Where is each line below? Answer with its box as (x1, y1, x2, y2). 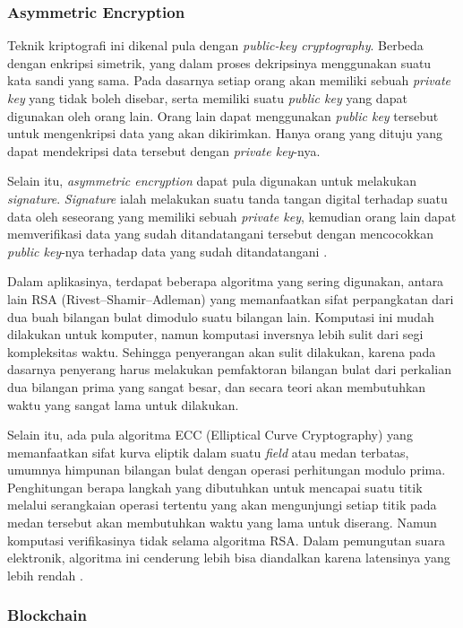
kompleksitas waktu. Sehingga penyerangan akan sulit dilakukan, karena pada (7, 342, 436, 361)
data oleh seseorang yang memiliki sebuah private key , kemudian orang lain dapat (7, 206, 457, 225)
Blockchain (7, 604, 87, 626)
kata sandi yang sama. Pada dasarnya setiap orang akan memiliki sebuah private (7, 71, 450, 90)
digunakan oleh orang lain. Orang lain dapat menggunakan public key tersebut (7, 106, 439, 125)
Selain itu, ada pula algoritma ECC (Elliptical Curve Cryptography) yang (7, 425, 413, 444)
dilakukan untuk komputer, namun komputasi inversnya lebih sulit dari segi (7, 325, 424, 344)
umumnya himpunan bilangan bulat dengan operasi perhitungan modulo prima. (7, 460, 446, 479)
